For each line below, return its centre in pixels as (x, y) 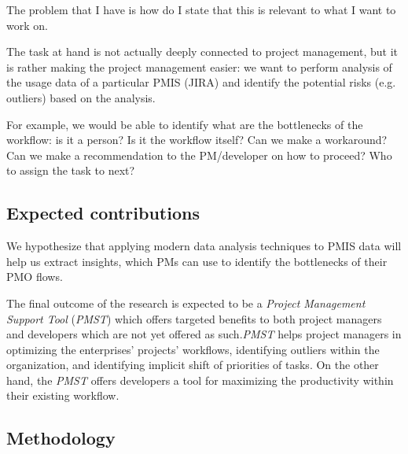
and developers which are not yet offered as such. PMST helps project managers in (204, 334)
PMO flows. (35, 277)
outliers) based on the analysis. (81, 97)
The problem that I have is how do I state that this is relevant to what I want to (201, 9)
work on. (27, 25)
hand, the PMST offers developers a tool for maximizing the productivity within (200, 380)
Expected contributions (103, 213)
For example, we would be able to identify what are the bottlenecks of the (185, 124)
